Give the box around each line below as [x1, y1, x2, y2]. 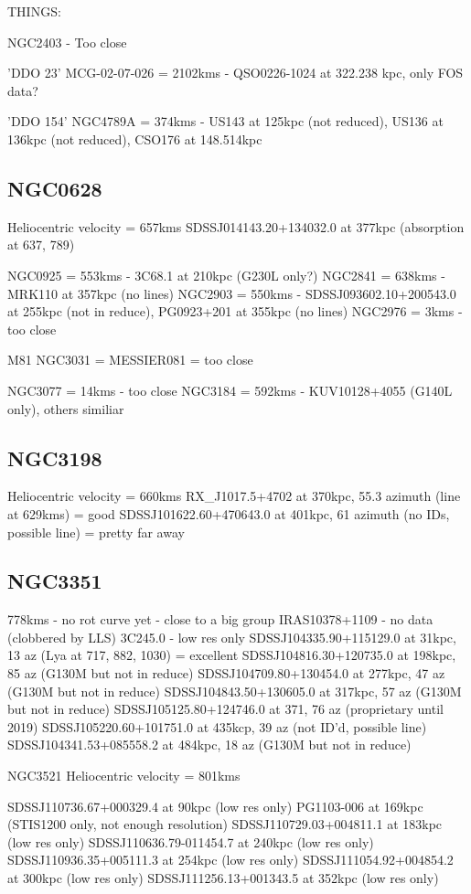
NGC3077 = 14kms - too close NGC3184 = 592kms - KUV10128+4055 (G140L [7, 380, 453, 399]
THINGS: [7, 2, 61, 20]
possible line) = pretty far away [7, 522, 185, 541]
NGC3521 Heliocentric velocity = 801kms [7, 766, 241, 785]
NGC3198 [7, 443, 102, 472]
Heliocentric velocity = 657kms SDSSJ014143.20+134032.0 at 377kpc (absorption [7, 217, 465, 236]
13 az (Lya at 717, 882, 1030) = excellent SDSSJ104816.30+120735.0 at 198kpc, [7, 645, 456, 665]
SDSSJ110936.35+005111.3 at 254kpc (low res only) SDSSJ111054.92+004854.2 [7, 850, 454, 869]
